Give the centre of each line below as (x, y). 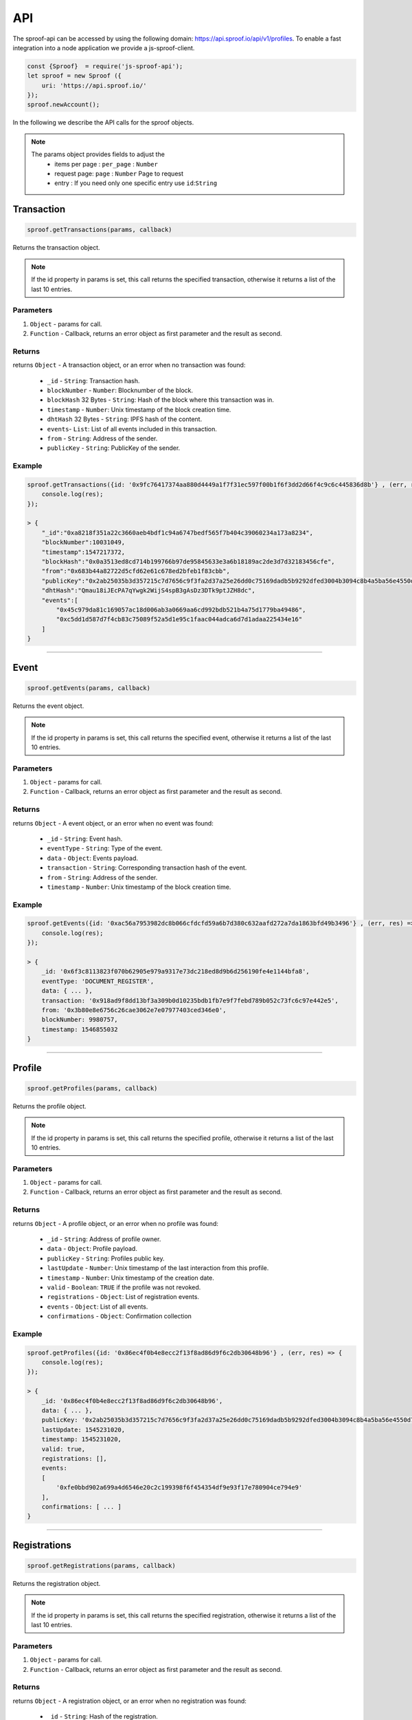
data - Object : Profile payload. (92, 1249)
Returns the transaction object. (56, 248)
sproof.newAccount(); (64, 105)
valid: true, (64, 1449)
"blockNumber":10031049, (83, 542)
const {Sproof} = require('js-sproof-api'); (105, 66)
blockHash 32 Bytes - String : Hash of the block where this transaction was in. (161, 400)
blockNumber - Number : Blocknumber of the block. (120, 390)
